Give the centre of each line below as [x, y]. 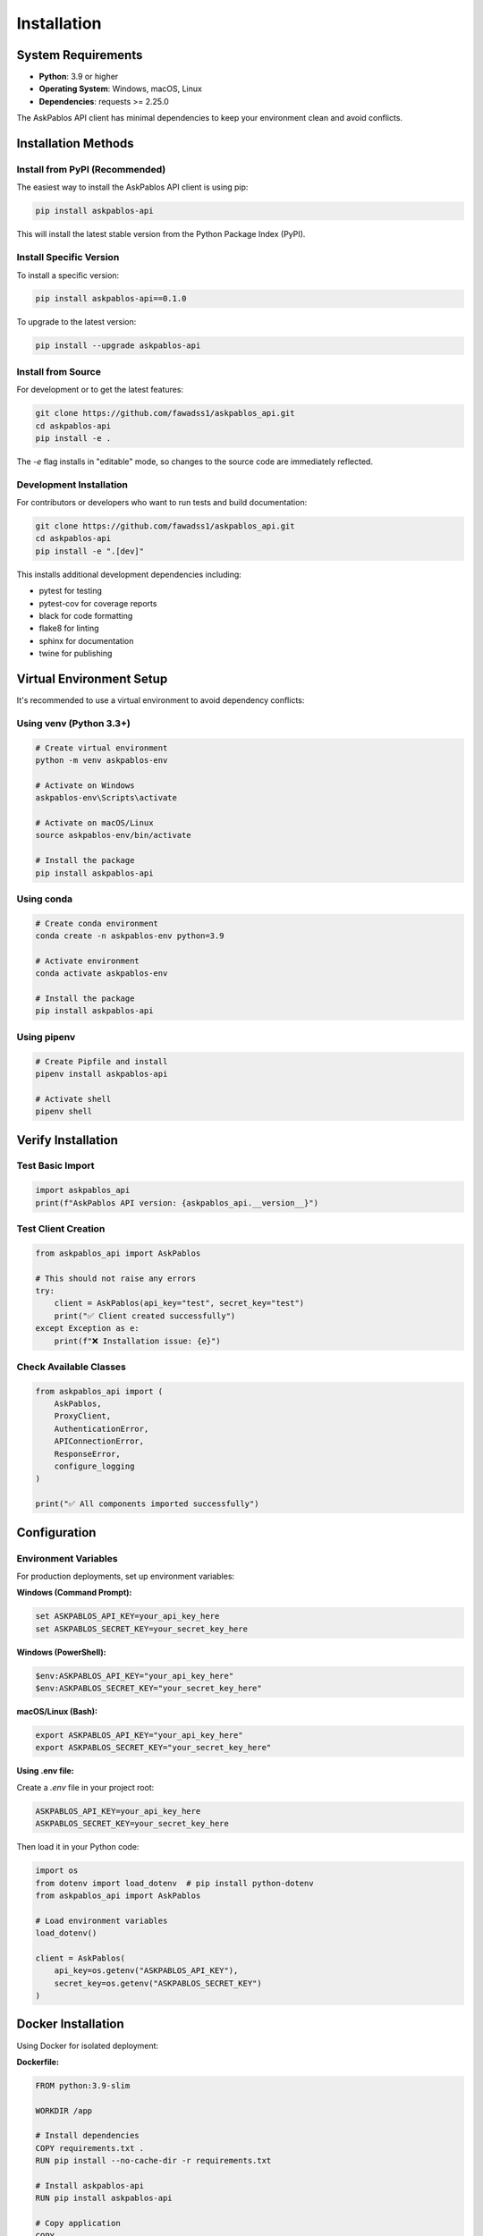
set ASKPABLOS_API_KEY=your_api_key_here [127, 1616]
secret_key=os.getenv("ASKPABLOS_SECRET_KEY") [158, 1983]
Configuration [56, 1533]
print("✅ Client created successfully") [145, 1316]
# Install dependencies [88, 2136]
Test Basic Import [55, 1165]
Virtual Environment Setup [92, 678]
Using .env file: [46, 1771]
